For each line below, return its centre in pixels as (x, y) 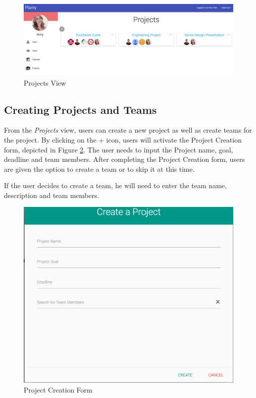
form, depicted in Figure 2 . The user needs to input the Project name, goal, (119, 149)
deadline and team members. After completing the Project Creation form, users (125, 159)
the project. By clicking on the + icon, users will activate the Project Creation (123, 139)
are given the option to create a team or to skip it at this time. (99, 169)
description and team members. (52, 195)
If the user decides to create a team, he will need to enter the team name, (115, 185)
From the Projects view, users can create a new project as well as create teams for (128, 130)
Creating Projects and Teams (81, 109)
